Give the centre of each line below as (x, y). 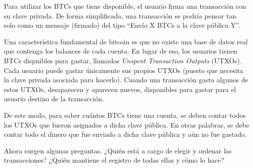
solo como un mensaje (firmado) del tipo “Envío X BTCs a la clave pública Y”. (122, 25)
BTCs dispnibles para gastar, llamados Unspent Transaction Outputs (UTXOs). (123, 60)
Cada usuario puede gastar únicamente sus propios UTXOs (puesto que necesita (124, 70)
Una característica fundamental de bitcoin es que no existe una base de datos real (126, 41)
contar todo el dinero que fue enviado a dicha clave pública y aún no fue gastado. (125, 134)
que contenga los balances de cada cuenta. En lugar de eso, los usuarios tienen (121, 51)
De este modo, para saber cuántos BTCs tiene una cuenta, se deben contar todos (125, 115)
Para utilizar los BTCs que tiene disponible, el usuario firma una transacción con (125, 6)
